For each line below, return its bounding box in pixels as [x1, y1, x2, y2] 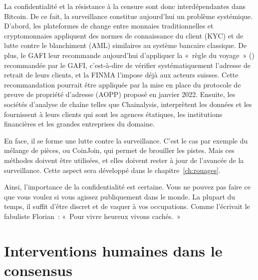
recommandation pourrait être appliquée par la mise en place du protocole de [4, 79, 241, 89]
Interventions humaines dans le [4, 240, 223, 260]
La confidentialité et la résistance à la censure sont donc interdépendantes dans [4, 1, 246, 11]
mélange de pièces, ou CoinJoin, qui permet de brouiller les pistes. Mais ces [4, 145, 235, 155]
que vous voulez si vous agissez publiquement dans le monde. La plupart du [4, 191, 236, 201]
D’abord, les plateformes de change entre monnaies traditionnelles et [4, 20, 214, 31]
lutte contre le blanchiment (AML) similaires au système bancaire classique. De [4, 40, 247, 50]
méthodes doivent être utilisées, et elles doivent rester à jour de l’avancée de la [4, 154, 244, 165]
